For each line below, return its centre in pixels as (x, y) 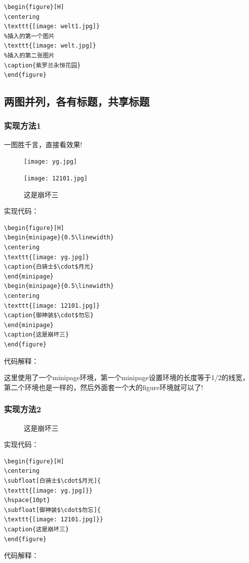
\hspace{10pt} (27, 500)
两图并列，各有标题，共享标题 (77, 101)
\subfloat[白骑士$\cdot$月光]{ (52, 480)
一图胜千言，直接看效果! (43, 144)
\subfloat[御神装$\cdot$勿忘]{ (52, 510)
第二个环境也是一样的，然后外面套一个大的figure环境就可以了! (104, 387)
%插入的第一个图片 (29, 36)
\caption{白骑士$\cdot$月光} (49, 267)
